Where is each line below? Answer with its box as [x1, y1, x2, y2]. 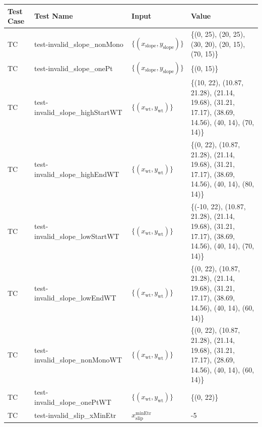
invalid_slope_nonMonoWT [34, 354, 122, 365]
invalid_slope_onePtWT [34, 396, 111, 407]
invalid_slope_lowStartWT [34, 230, 119, 241]
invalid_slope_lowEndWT [34, 292, 116, 303]
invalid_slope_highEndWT [34, 168, 119, 179]
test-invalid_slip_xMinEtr [34, 410, 116, 420]
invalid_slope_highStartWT [34, 107, 122, 117]
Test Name [34, 11, 73, 21]
